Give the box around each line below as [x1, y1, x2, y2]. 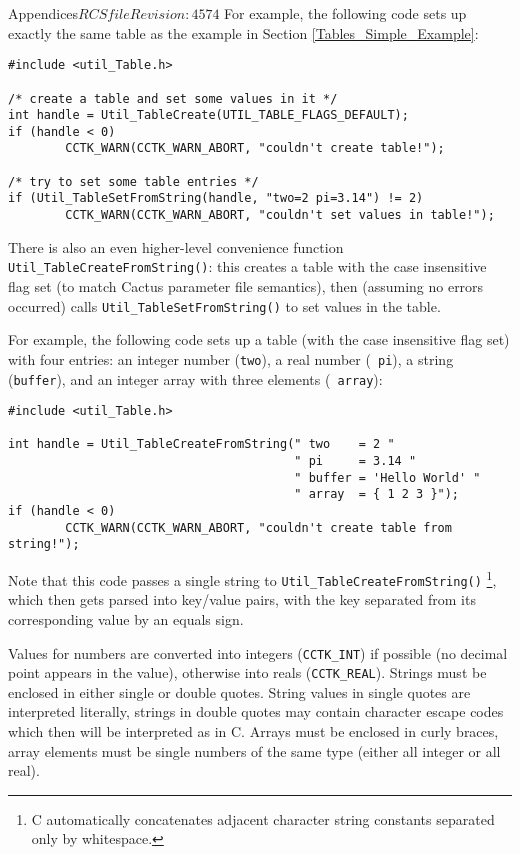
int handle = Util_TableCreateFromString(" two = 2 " [8, 437, 395, 452]
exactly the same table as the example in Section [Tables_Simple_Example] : [8, 22, 479, 43]
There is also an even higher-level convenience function [8, 236, 344, 257]
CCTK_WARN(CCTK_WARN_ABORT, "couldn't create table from [65, 520, 452, 535]
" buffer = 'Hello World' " [294, 470, 481, 485]
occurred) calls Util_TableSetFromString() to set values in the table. [8, 295, 441, 316]
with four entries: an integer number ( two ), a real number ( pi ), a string [8, 348, 454, 369]
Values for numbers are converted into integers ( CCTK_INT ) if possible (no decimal [8, 642, 508, 663]
